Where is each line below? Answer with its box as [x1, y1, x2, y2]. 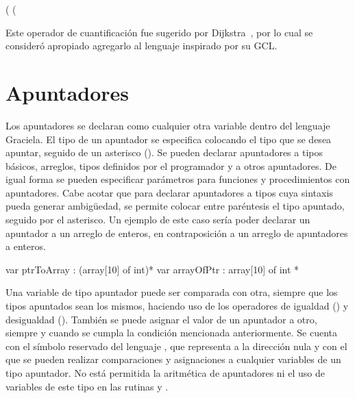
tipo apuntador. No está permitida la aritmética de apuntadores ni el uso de [5, 366, 325, 380]
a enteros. [5, 239, 46, 253]
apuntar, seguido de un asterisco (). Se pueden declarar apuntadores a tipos [5, 145, 323, 160]
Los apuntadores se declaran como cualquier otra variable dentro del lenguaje [5, 118, 330, 132]
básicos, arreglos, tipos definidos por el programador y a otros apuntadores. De [5, 158, 336, 173]
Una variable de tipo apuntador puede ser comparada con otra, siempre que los [5, 285, 338, 299]
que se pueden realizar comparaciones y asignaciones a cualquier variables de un [5, 352, 341, 366]
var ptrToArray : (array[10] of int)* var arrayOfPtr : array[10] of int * [5, 262, 299, 276]
